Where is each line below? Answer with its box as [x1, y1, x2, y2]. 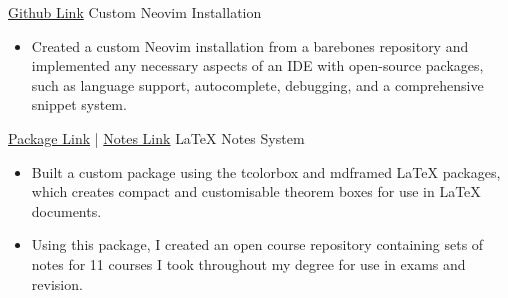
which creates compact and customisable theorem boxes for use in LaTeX [31, 181, 481, 202]
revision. [31, 273, 83, 294]
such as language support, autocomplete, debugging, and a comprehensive [31, 74, 484, 95]
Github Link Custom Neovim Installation [8, 2, 262, 22]
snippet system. [31, 94, 127, 115]
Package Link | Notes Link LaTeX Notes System [8, 127, 305, 148]
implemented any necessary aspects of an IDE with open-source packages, [31, 55, 484, 76]
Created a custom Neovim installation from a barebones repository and [31, 35, 469, 56]
